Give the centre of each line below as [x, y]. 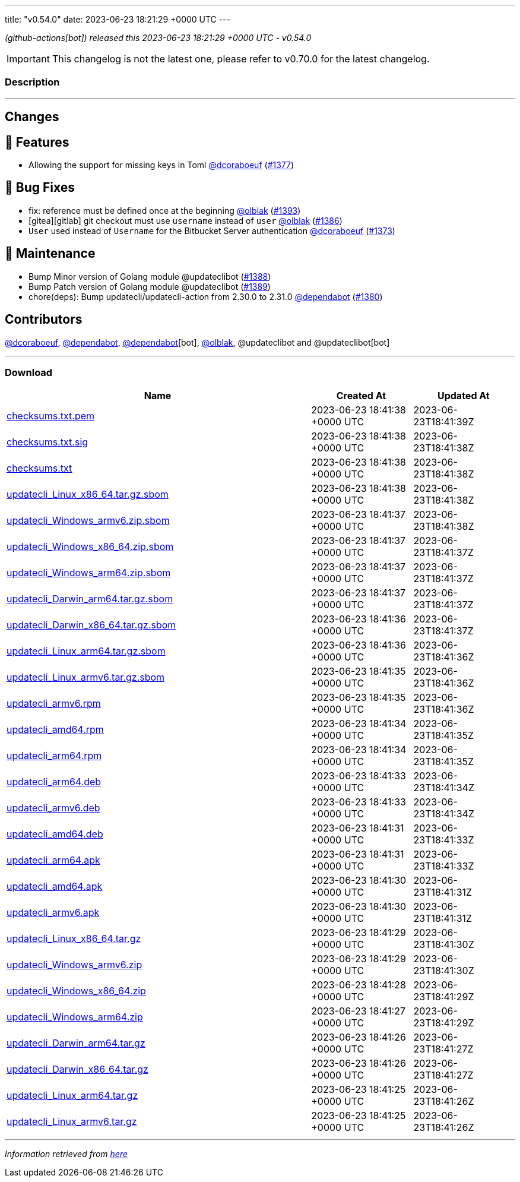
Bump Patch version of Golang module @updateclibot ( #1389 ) [150, 286]
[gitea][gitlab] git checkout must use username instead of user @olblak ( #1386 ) [186, 220]
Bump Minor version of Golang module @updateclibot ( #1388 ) [150, 276]
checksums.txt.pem [51, 416]
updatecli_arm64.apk [53, 860]
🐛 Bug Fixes [40, 188]
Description [32, 82]
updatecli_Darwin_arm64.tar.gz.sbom [90, 599]
